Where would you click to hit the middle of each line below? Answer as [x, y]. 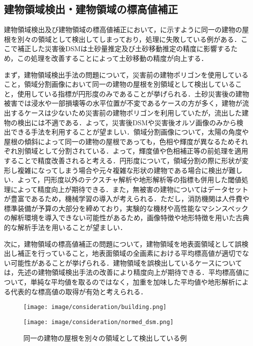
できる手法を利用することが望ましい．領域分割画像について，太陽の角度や [130, 132]
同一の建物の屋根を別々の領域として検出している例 [105, 337]
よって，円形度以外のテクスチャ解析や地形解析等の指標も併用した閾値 [129, 180]
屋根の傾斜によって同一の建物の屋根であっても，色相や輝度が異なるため [119, 141]
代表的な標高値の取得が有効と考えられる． [79, 291]
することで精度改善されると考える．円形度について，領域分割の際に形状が [123, 160]
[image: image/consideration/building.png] [95, 307]
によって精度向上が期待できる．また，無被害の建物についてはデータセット [129, 189]
